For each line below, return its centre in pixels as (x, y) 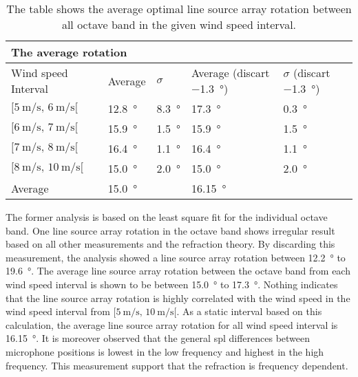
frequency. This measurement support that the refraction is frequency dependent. (177, 365)
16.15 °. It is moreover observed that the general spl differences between (158, 338)
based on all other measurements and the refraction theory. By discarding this (170, 244)
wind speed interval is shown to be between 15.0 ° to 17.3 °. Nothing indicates (172, 284)
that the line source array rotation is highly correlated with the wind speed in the (178, 298)
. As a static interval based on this (249, 311)
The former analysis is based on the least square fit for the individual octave (167, 217)
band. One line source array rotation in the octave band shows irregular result (170, 230)
